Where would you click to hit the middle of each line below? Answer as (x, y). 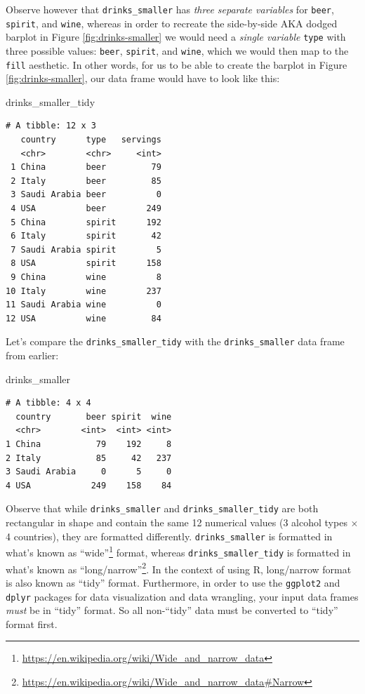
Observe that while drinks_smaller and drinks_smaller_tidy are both (162, 508)
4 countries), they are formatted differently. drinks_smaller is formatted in (169, 536)
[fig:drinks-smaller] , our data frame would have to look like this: (143, 78)
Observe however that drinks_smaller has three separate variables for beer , (170, 9)
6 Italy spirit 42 (86, 236)
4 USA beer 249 (86, 209)
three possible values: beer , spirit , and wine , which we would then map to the (177, 50)
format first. (32, 623)
